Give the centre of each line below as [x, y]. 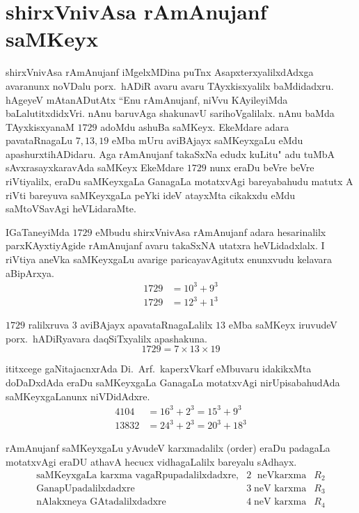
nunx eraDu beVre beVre [262, 167]
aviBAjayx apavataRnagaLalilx [146, 325]
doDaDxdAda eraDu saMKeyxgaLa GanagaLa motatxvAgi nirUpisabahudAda [173, 382]
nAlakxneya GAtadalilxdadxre [101, 502]
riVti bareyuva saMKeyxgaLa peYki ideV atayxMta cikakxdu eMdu [151, 195]
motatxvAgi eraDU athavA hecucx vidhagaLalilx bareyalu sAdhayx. [151, 461]
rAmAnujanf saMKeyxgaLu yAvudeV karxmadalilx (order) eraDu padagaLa [168, 448]
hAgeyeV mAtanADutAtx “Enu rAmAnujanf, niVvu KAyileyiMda [147, 99]
